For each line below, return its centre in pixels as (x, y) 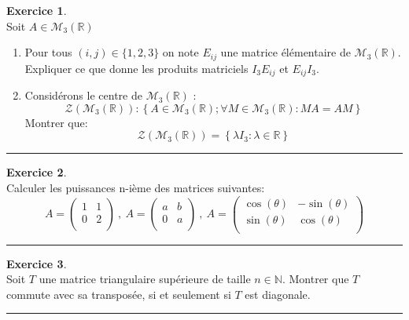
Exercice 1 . (37, 10)
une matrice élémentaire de (286, 52)
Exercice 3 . (37, 263)
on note (181, 52)
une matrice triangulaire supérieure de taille (145, 279)
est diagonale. (278, 294)
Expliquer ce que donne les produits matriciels (136, 68)
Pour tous (48, 52)
